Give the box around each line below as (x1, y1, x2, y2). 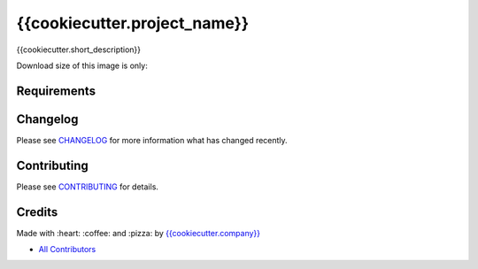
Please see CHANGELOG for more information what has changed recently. (16, 134, 288, 145)
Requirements (16, 83, 96, 98)
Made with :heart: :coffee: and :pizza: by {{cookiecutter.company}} (16, 227, 261, 238)
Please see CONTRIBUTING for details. (16, 181, 159, 192)
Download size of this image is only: (16, 60, 148, 71)
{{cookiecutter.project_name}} (16, 13, 250, 33)
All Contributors (38, 244, 96, 255)
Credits (16, 204, 58, 219)
